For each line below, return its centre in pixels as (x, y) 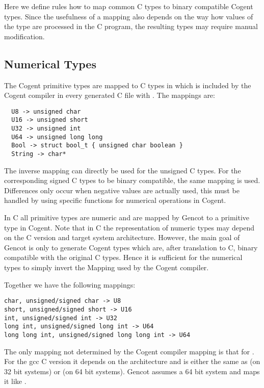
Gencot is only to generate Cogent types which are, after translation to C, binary (131, 247)
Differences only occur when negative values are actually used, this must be (122, 190)
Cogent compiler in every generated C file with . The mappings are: (110, 95)
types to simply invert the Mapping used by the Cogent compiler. (107, 267)
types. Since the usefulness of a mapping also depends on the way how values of (129, 16)
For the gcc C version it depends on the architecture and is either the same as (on (132, 361)
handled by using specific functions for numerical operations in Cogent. (115, 200)
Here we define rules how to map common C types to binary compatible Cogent (129, 6)
